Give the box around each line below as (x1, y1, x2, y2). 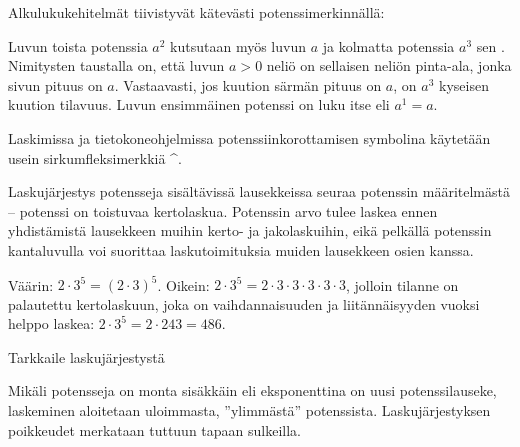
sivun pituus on (8, 74, 103, 95)
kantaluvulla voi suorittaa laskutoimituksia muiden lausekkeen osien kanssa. (8, 239, 474, 260)
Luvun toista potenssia (8, 35, 148, 56)
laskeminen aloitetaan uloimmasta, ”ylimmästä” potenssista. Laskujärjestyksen (8, 400, 491, 420)
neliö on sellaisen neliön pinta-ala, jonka (266, 55, 512, 76)
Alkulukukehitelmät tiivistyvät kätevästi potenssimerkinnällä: (8, 2, 385, 22)
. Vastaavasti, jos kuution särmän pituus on (114, 74, 382, 95)
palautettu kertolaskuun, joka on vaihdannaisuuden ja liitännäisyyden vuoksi (8, 293, 480, 314)
